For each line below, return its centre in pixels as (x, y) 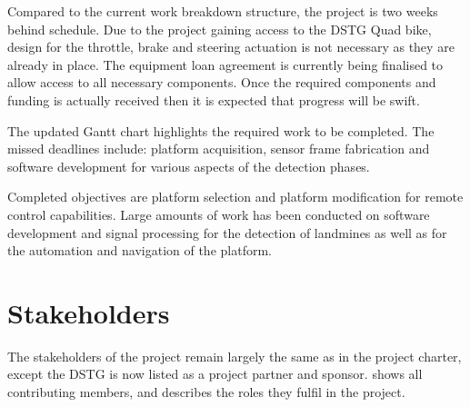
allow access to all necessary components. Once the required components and (222, 82)
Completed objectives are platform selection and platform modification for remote (235, 197)
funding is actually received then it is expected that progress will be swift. (214, 99)
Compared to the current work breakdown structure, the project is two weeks (223, 11)
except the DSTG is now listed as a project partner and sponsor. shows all (215, 374)
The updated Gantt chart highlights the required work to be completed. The (221, 130)
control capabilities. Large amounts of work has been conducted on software (219, 214)
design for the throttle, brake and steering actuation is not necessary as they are (231, 47)
